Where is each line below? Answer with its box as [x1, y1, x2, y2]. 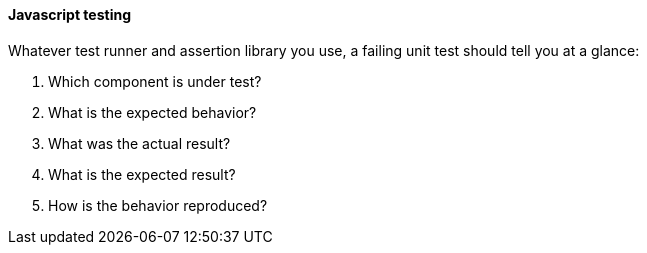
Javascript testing [8, 6, 132, 23]
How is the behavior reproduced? [48, 196, 268, 214]
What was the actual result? [48, 134, 231, 152]
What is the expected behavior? [48, 103, 257, 121]
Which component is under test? [48, 72, 262, 90]
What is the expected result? [48, 165, 236, 183]
